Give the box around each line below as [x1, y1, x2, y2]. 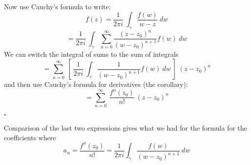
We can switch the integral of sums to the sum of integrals [4, 49, 178, 59]
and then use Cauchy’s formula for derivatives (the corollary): [4, 79, 188, 89]
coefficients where [4, 132, 56, 142]
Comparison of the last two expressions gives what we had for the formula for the [4, 123, 247, 133]
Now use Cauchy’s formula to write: [4, 1, 111, 11]
